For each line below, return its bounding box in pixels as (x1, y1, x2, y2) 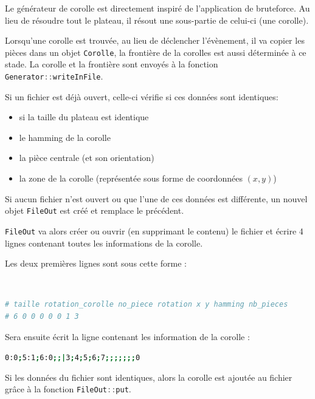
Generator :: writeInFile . (5, 70, 103, 83)
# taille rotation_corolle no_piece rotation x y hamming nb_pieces (5, 300, 288, 309)
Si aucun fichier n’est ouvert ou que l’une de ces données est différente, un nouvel (5, 192, 308, 205)
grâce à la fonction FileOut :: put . (5, 383, 131, 395)
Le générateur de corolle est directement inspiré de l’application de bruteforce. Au (5, 2, 310, 14)
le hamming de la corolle (19, 131, 111, 143)
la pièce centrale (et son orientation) (19, 151, 154, 164)
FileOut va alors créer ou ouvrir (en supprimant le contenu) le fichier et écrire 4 (5, 224, 303, 237)
